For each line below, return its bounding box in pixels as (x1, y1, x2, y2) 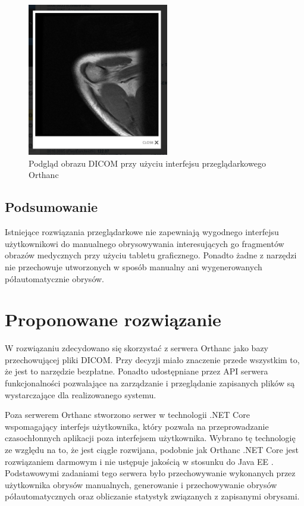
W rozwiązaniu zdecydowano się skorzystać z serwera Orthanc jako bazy (5, 342, 269, 354)
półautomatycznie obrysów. (5, 272, 104, 285)
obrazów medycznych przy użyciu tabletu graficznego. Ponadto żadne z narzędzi (5, 249, 297, 261)
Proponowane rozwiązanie (5, 307, 221, 332)
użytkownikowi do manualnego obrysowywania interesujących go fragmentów (5, 237, 284, 249)
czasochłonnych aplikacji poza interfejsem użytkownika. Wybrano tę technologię (5, 432, 296, 444)
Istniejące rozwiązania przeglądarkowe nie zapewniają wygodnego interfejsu (5, 226, 279, 238)
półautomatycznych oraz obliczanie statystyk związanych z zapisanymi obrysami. (5, 490, 300, 502)
